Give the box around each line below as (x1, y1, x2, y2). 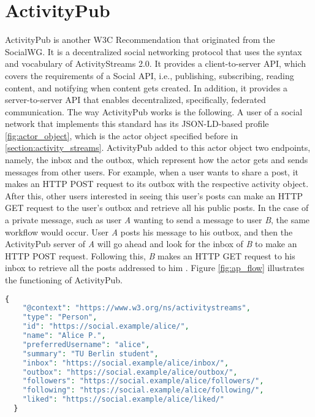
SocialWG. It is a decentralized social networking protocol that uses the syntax (5, 45, 302, 58)
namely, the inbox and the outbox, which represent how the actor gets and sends (5, 153, 308, 166)
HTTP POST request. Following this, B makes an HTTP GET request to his (5, 249, 295, 262)
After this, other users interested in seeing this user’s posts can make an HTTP (5, 189, 303, 202)
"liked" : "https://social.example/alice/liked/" (22, 395, 224, 404)
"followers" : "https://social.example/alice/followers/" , (22, 377, 264, 386)
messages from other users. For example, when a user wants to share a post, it (5, 165, 298, 178)
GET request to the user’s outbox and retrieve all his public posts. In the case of (5, 201, 309, 214)
